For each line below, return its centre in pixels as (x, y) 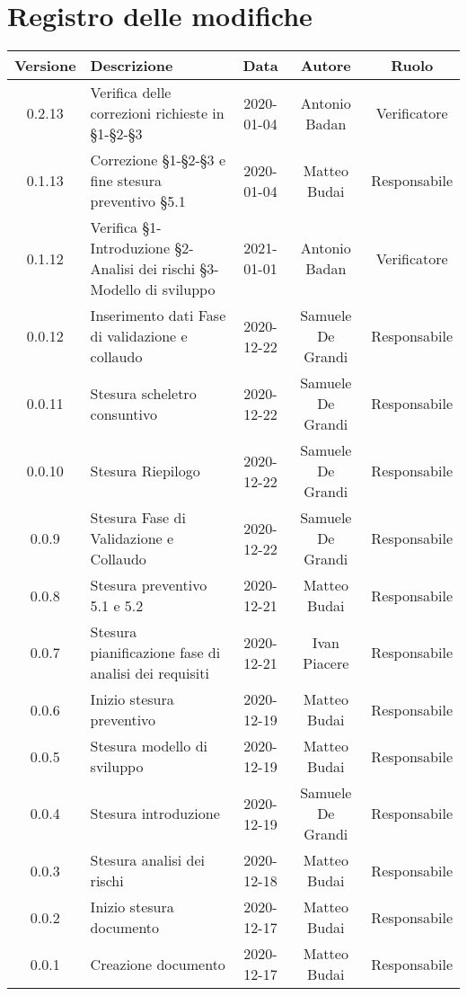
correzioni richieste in (157, 113)
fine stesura (126, 181)
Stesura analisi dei (147, 860)
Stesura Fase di (138, 518)
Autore (326, 66)
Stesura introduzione (155, 814)
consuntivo (123, 414)
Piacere (326, 663)
